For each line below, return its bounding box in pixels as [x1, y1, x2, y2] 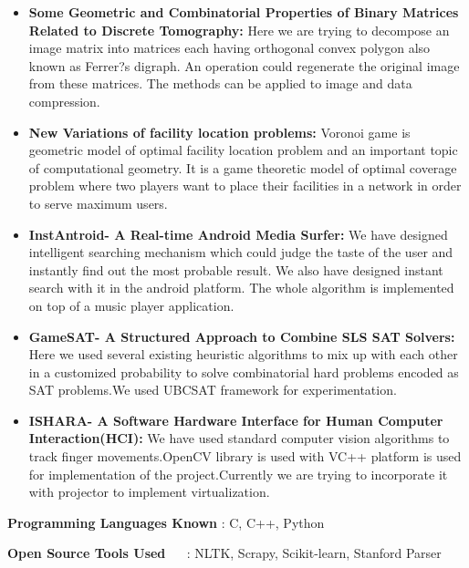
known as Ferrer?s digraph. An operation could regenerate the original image [28, 56, 460, 75]
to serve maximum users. [28, 193, 168, 212]
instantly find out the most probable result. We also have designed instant [28, 260, 443, 279]
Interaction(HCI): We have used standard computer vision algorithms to [28, 429, 450, 448]
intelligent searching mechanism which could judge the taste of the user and [28, 243, 453, 262]
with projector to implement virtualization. [28, 482, 270, 501]
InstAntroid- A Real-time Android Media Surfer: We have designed [28, 224, 448, 243]
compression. [28, 91, 100, 110]
